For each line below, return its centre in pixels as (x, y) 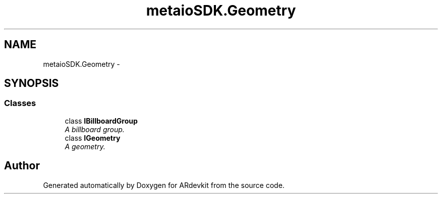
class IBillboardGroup (101, 121)
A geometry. (85, 146)
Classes (20, 103)
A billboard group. (95, 129)
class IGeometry (93, 138)
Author (22, 166)
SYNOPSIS (32, 83)
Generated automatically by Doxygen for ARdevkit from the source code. (164, 185)
